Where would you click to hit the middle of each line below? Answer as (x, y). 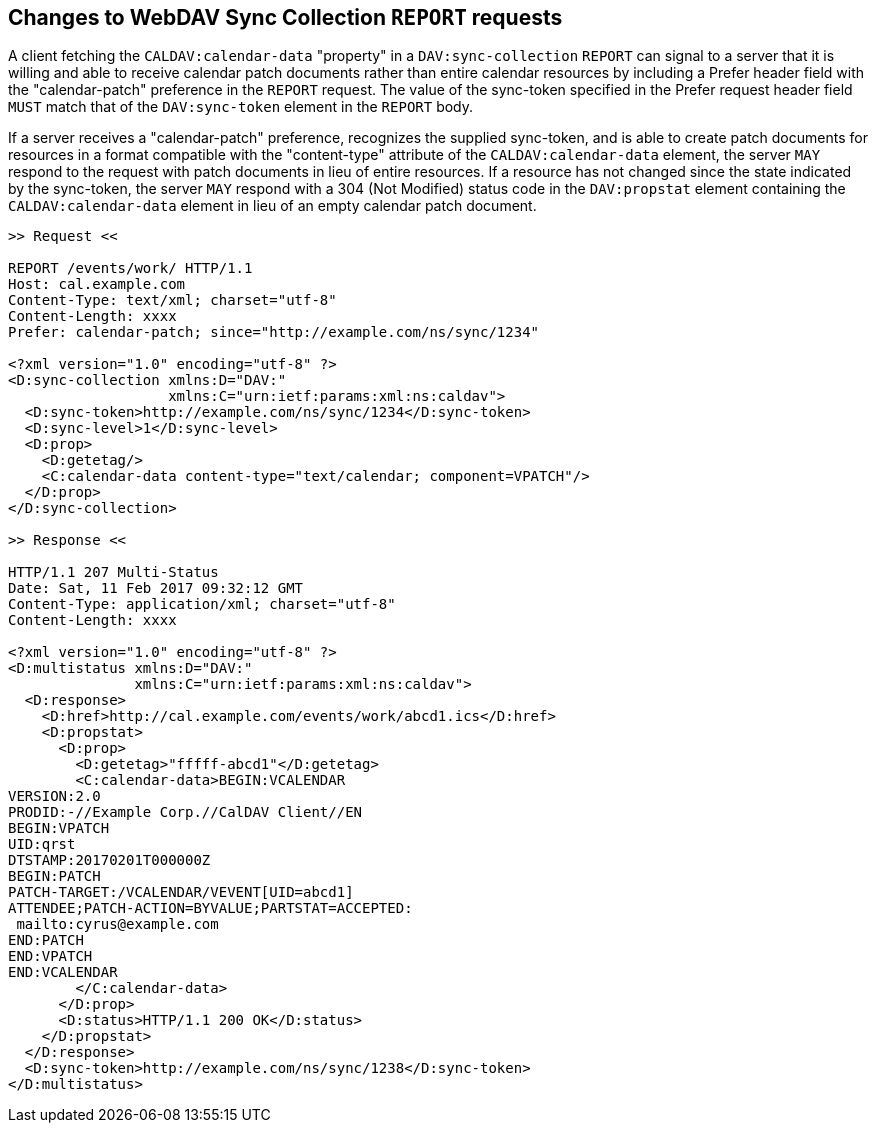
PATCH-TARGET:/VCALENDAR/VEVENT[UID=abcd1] (181, 892)
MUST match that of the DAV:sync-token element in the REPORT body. (241, 107)
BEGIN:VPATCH (59, 828)
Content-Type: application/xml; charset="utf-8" (202, 604)
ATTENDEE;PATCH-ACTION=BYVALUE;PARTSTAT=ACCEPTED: (210, 908)
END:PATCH (46, 940)
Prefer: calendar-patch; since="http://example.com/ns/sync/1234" (274, 332)
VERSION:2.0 (54, 796)
